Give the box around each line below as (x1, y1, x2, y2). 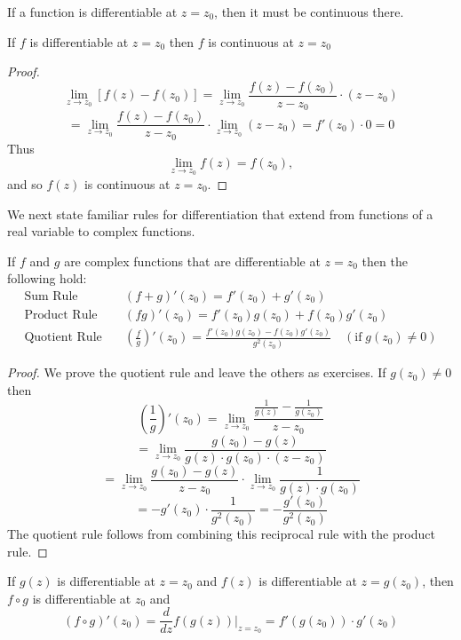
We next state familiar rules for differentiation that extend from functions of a (7, 204, 433, 223)
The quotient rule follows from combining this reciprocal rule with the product (7, 525, 435, 543)
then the (362, 251, 408, 270)
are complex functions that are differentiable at (64, 251, 321, 270)
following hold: (7, 269, 87, 288)
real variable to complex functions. (7, 222, 195, 241)
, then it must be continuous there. (214, 3, 404, 20)
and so (7, 175, 43, 194)
